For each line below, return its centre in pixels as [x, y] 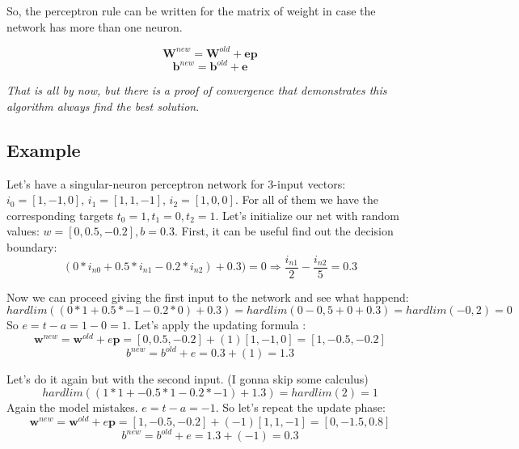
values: [23, 231]
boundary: [32, 246]
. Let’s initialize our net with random [307, 215]
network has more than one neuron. [95, 26]
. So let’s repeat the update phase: [300, 407]
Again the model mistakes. [72, 407]
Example [44, 149]
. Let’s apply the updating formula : [217, 325]
